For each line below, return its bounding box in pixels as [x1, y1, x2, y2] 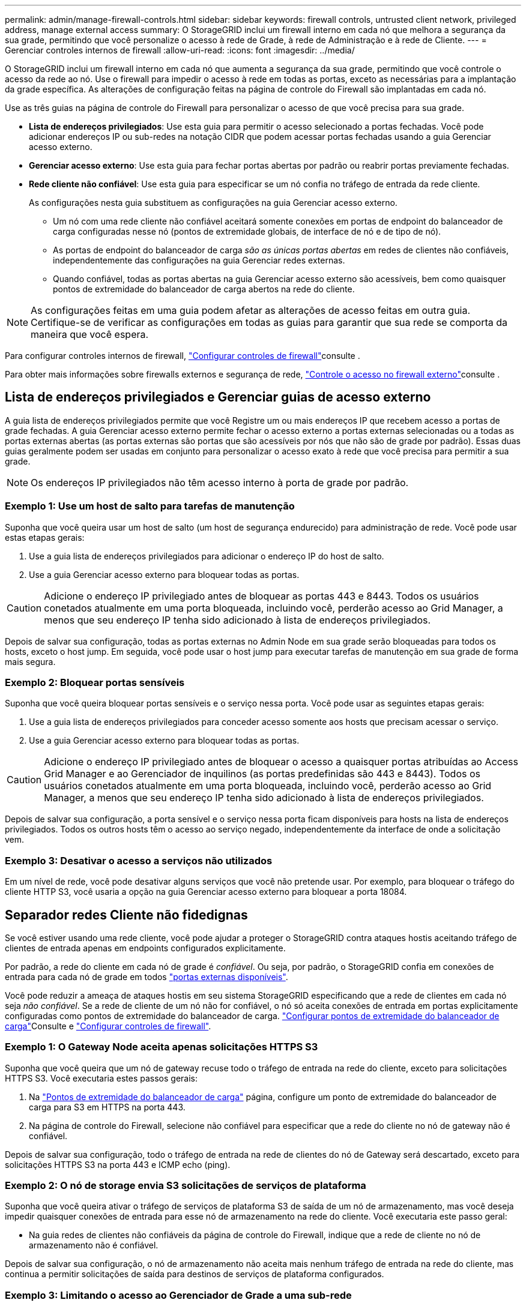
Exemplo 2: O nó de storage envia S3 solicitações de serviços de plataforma [5, 1179, 366, 1192]
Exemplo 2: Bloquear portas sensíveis [5, 676, 185, 688]
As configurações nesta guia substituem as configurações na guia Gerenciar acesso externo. [29, 197, 398, 208]
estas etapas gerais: [5, 532, 85, 543]
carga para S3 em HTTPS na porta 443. [29, 1101, 186, 1112]
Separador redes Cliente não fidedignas [5, 907, 248, 922]
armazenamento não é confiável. [29, 1240, 159, 1251]
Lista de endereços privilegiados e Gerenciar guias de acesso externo [5, 390, 431, 405]
